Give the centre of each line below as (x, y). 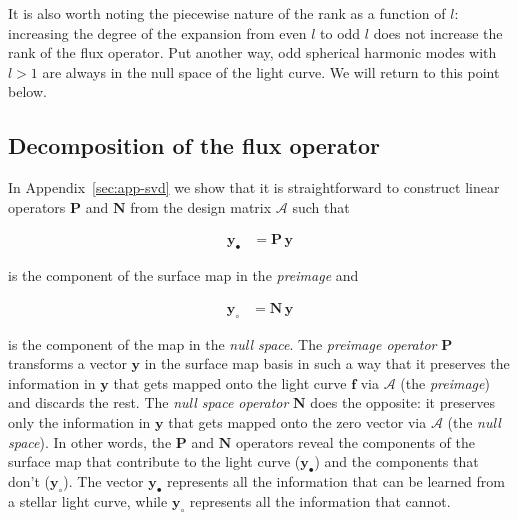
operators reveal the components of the (355, 441)
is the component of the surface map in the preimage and (183, 275)
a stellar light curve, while (88, 500)
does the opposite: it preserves (403, 402)
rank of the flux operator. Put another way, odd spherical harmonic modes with (252, 52)
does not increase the (438, 32)
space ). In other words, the (90, 441)
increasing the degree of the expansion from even (157, 32)
